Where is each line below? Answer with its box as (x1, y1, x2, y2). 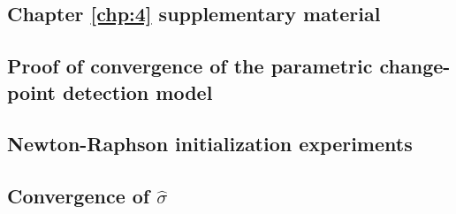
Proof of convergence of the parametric (7, 52, 373, 80)
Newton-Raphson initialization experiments (7, 130, 413, 157)
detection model (63, 78, 213, 105)
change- (379, 52, 451, 80)
